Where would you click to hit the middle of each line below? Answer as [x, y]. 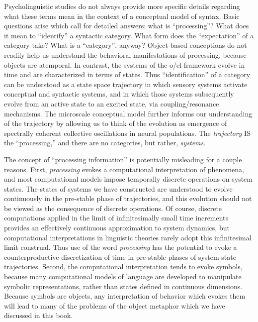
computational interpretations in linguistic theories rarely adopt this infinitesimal [128, 237]
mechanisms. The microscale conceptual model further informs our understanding [128, 113]
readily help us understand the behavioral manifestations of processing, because [125, 54]
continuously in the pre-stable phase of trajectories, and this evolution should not [128, 198]
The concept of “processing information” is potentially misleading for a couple [123, 159]
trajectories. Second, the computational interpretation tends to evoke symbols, [123, 267]
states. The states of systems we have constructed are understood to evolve [118, 188]
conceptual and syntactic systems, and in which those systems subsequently [119, 94]
